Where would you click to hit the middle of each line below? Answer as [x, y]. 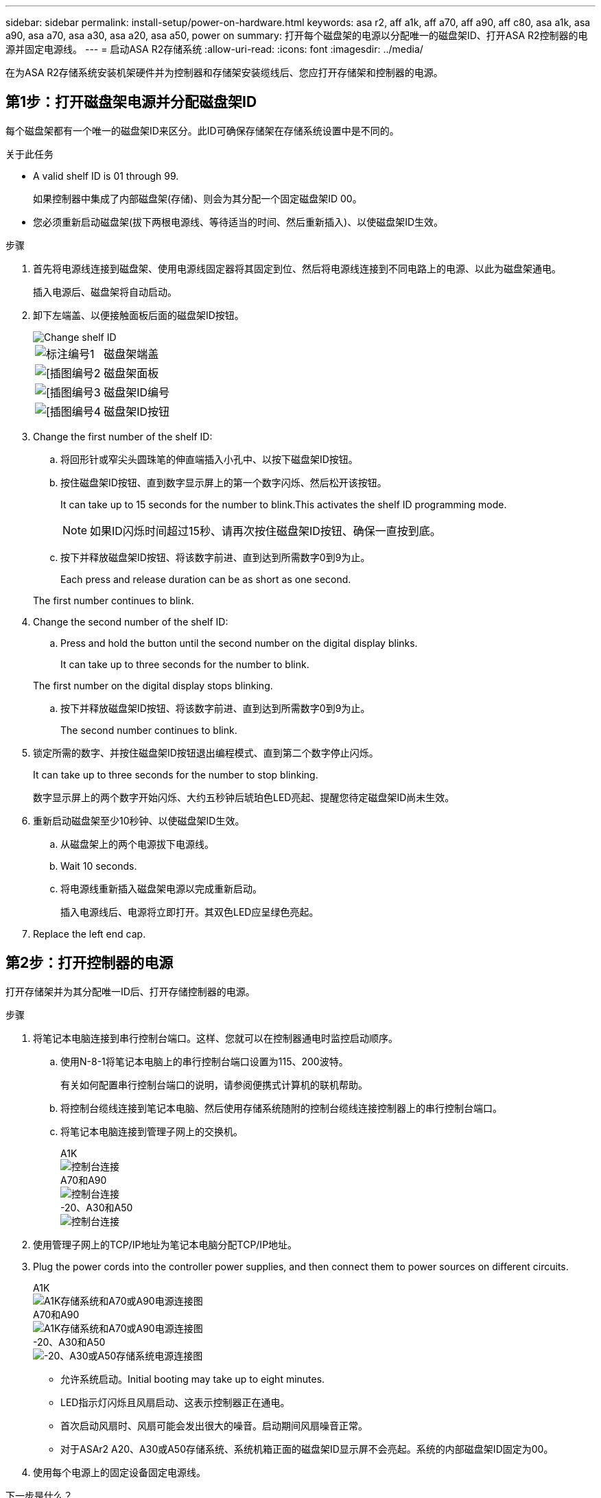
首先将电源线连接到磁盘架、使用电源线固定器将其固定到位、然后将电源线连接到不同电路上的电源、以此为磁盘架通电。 [297, 268]
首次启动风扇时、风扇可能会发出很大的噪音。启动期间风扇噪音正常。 [214, 1425]
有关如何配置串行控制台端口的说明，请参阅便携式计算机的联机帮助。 [214, 1084]
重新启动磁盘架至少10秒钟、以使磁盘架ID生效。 [139, 820]
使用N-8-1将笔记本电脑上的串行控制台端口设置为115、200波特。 [204, 1061]
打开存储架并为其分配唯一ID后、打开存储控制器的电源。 [130, 991]
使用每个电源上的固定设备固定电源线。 [119, 1472]
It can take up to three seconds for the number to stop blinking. [176, 774]
